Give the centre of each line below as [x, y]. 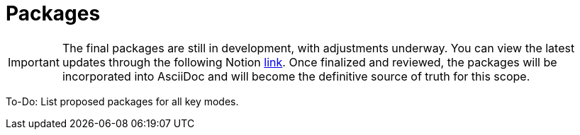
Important [34, 62]
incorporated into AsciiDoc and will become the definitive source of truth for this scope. [296, 76]
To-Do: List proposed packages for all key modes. [122, 101]
